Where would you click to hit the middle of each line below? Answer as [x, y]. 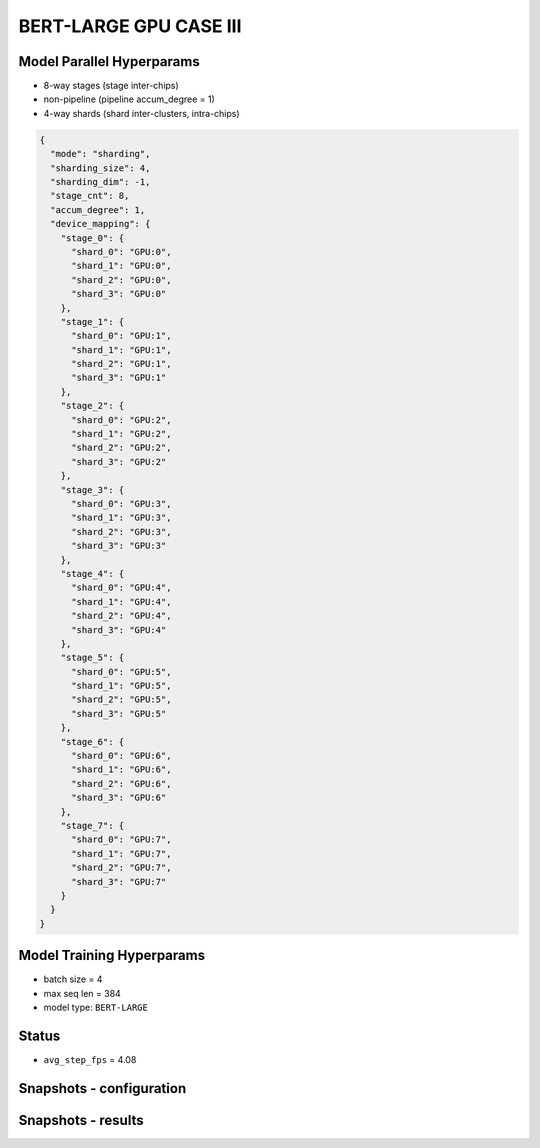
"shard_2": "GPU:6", [121, 783]
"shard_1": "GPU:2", [121, 434]
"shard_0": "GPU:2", [121, 419]
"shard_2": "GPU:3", [121, 531]
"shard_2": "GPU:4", [121, 616]
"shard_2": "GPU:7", [121, 868]
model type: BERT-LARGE [96, 1007]
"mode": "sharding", [100, 154]
